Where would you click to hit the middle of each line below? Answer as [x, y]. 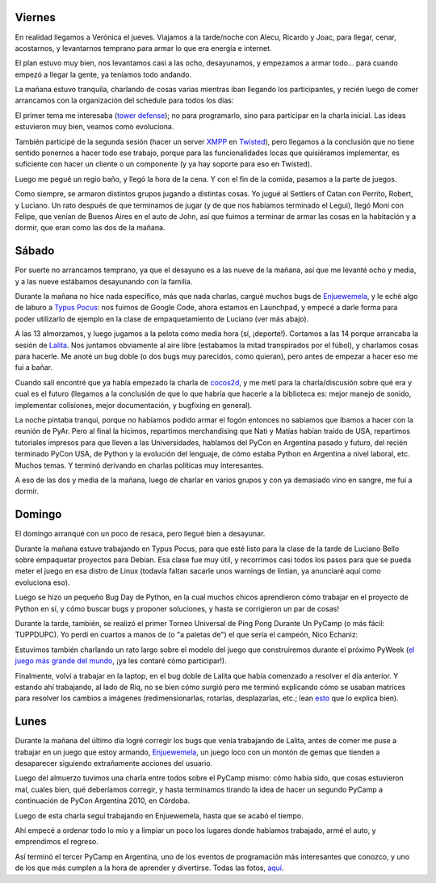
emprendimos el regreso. [57, 842]
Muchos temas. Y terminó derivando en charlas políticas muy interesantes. [139, 465]
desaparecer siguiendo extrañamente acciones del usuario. [114, 763]
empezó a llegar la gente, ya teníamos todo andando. [103, 74]
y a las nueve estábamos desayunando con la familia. [104, 281]
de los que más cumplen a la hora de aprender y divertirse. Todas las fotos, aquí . [149, 868]
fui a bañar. [34, 368]
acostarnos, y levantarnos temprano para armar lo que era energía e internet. [143, 48]
